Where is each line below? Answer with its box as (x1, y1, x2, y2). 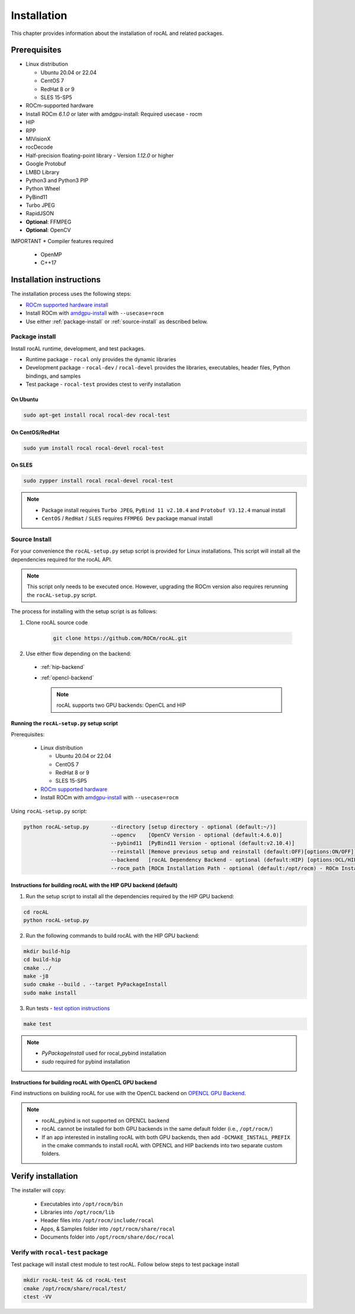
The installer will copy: (11, 1187, 66, 1194)
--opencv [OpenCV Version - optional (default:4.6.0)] (110, 832, 283, 838)
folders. (41, 1150, 60, 1157)
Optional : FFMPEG (25, 218, 72, 225)
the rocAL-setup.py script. (27, 591, 97, 598)
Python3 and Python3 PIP (25, 177, 89, 184)
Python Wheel (25, 185, 60, 192)
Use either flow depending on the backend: (25, 650, 131, 657)
